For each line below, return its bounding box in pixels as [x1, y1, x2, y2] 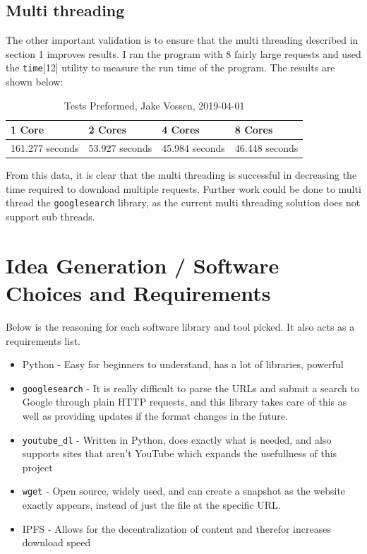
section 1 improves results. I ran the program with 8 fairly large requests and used [6, 46, 361, 61]
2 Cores [88, 122, 127, 137]
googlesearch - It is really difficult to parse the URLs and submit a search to [22, 380, 359, 395]
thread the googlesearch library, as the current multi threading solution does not [6, 195, 361, 210]
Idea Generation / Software [6, 250, 279, 279]
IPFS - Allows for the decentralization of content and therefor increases [22, 521, 331, 536]
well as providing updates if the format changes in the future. [22, 408, 288, 423]
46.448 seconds [234, 141, 299, 155]
